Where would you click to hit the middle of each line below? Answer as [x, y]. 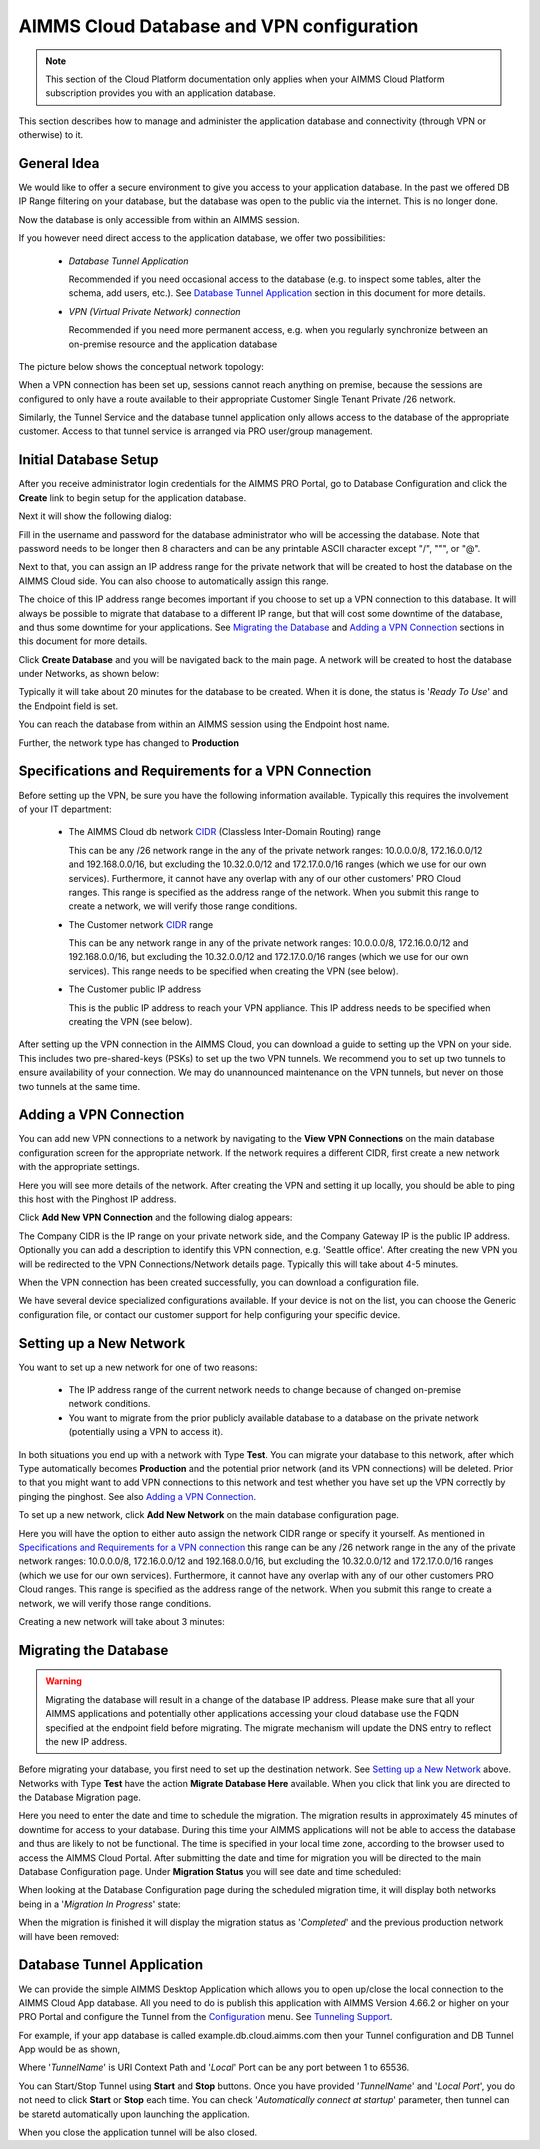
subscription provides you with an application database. [160, 93]
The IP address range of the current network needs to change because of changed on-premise [265, 1390]
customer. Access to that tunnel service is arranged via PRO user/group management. [196, 431]
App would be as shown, [69, 2049]
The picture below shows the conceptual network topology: [141, 366]
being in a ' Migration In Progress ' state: [99, 1904]
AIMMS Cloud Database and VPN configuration [218, 26]
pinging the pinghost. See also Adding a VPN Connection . [137, 1496]
